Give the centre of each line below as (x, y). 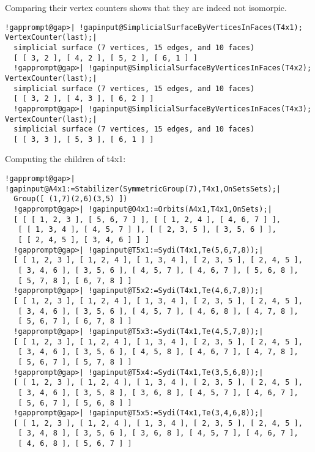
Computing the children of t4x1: (65, 159)
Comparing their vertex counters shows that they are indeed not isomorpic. (146, 7)
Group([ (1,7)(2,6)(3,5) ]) (71, 199)
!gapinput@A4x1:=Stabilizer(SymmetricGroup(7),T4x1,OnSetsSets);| (143, 189)
